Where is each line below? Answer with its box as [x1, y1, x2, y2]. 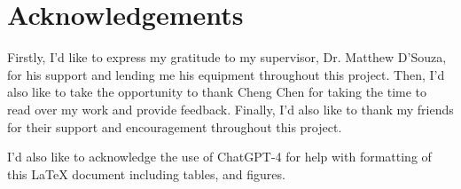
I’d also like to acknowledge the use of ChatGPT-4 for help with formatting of [7, 147, 432, 166]
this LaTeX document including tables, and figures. [7, 164, 285, 183]
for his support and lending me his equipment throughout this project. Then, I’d [7, 65, 445, 83]
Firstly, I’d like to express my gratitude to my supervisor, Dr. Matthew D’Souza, [7, 48, 447, 67]
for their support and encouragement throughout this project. [7, 117, 342, 136]
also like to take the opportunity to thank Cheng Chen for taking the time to [7, 83, 427, 101]
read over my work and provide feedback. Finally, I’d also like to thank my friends [7, 99, 454, 118]
